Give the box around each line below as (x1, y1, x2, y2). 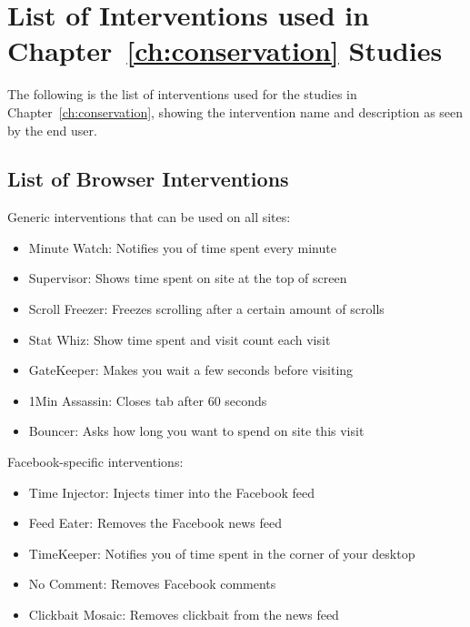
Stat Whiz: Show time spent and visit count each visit (28, 329, 331, 349)
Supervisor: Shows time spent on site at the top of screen (28, 268, 347, 288)
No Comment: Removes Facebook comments (28, 574, 276, 593)
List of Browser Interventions (7, 165, 289, 193)
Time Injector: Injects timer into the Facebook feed (28, 482, 315, 501)
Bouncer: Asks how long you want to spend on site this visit (28, 421, 365, 440)
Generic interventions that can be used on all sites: (7, 207, 291, 227)
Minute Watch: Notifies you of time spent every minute (28, 238, 336, 257)
